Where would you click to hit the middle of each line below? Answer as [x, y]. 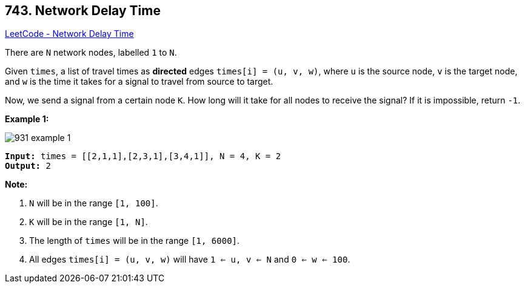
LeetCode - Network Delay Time [69, 34]
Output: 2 [28, 166]
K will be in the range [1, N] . [89, 222]
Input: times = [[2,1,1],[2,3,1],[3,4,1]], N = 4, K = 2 [143, 156]
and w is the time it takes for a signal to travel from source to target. [139, 82]
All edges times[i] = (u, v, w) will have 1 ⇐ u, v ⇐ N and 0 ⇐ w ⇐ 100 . [190, 260]
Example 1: [27, 119]
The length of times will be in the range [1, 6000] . [135, 241]
